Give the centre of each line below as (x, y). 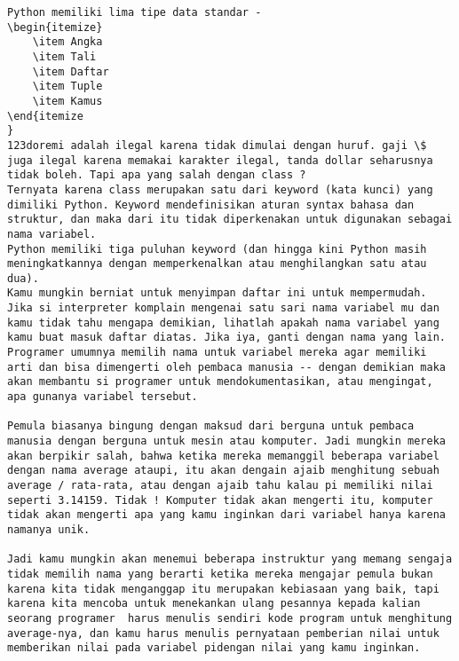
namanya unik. (49, 529)
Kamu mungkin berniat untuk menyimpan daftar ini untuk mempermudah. (217, 293)
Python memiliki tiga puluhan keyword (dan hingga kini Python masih (217, 249)
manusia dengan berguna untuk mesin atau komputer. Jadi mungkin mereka (226, 441)
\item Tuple (67, 87)
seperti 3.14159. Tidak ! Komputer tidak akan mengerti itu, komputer (220, 500)
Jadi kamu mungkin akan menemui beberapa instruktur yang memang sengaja (230, 559)
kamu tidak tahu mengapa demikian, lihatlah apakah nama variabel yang (223, 323)
